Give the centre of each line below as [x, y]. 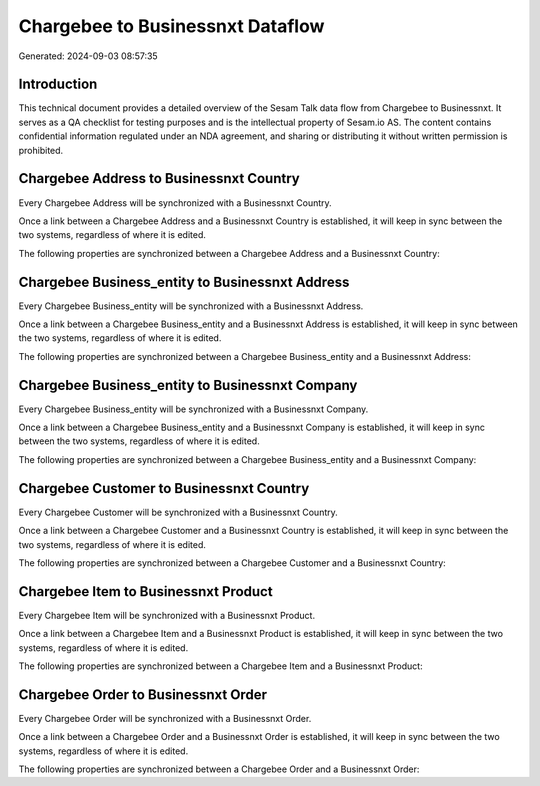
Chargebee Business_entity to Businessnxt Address [184, 281]
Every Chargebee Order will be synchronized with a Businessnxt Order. [165, 718]
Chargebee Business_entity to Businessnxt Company [188, 385]
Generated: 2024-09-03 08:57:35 [88, 56]
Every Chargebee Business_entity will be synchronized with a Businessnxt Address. [191, 306]
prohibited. [41, 150]
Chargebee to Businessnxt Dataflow [171, 26]
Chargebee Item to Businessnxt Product [146, 591]
